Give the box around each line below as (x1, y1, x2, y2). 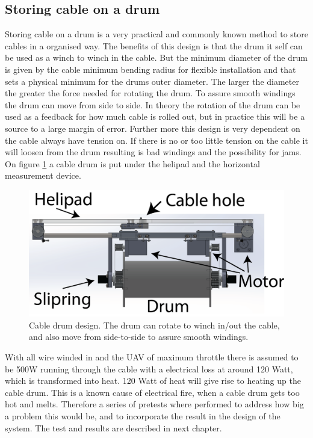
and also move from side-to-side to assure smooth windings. (29, 330, 249, 343)
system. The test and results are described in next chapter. (5, 421, 222, 434)
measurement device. (5, 169, 81, 182)
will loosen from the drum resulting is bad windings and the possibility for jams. (5, 146, 302, 158)
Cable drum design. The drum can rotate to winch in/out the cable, (29, 318, 280, 331)
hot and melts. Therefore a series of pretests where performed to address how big (5, 398, 304, 410)
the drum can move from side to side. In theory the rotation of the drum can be (5, 98, 300, 111)
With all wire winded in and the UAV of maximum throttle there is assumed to (5, 351, 299, 363)
